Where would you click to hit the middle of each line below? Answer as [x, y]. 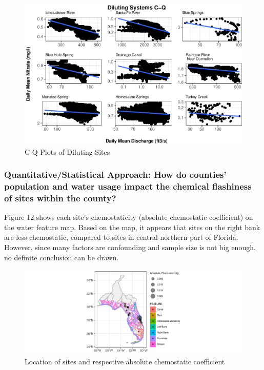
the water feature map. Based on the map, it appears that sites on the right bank [132, 227]
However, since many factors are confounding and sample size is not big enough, [130, 247]
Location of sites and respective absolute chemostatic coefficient [125, 361]
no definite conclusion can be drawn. [62, 257]
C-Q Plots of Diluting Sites [67, 151]
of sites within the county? [60, 198]
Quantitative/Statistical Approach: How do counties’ [115, 174]
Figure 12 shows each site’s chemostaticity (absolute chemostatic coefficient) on [129, 217]
